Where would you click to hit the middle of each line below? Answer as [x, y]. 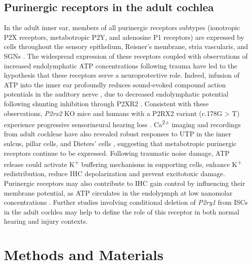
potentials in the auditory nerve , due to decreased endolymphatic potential [116, 94]
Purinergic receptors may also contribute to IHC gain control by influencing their [125, 183]
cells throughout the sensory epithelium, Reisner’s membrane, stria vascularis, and [126, 46]
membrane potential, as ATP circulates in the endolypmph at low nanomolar [118, 192]
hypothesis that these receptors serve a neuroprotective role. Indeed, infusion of [122, 75]
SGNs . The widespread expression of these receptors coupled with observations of [126, 56]
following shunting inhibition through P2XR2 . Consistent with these [106, 103]
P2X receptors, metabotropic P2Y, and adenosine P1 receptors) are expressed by [124, 37]
